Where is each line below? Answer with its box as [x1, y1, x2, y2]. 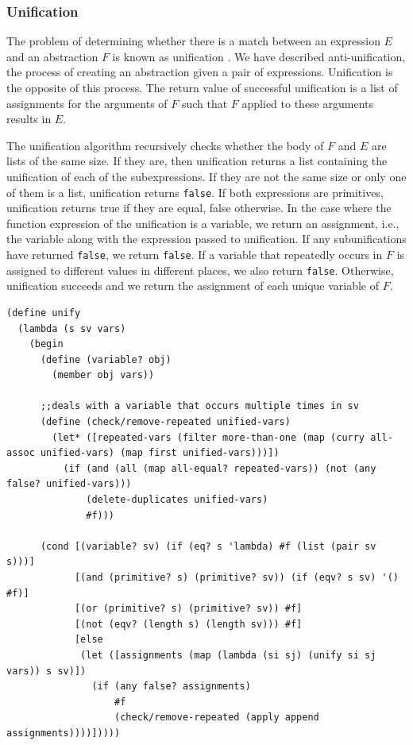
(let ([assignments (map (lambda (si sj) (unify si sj [80, 649, 376, 661]
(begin [29, 338, 64, 350]
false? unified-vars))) [6, 478, 132, 490]
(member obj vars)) [52, 369, 155, 381]
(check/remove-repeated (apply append [114, 712, 319, 724]
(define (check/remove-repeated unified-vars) [40, 416, 291, 428]
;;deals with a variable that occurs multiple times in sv [40, 400, 359, 412]
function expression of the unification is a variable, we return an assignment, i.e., [6, 214, 399, 231]
